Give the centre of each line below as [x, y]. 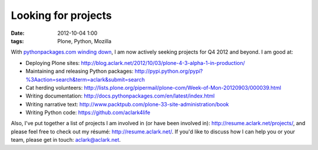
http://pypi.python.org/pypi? [169, 71]
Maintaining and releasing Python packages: [79, 71]
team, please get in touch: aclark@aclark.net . [66, 140]
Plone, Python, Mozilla [85, 41]
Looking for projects [61, 15]
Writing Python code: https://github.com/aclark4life [88, 113]
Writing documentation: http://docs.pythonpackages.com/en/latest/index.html [120, 96]
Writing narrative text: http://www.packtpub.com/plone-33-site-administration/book [127, 104]
